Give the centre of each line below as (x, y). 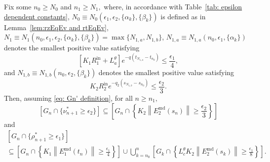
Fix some (18, 6)
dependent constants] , (37, 16)
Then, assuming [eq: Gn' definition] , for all (68, 98)
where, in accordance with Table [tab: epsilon (173, 6)
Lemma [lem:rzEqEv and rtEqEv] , (56, 27)
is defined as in (183, 16)
